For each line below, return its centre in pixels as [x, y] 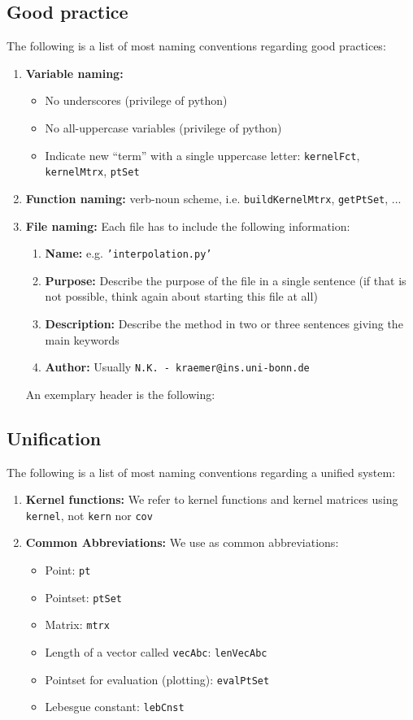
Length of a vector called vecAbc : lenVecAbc [156, 652]
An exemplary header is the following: [120, 394]
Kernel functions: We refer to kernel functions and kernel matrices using [212, 499]
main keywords [82, 339]
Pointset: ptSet [83, 597]
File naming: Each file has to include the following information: [188, 226]
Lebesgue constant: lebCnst [115, 707]
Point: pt [68, 570]
